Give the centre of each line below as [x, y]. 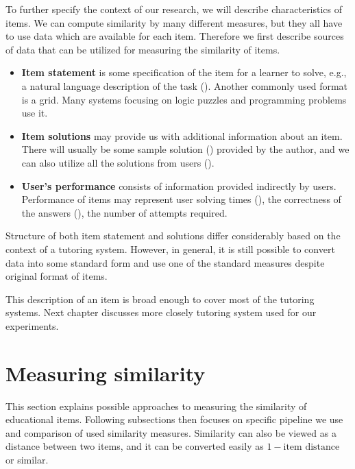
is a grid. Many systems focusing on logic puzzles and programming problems [184, 99]
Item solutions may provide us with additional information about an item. [182, 135]
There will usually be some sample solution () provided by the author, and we [185, 149]
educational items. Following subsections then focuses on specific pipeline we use [174, 419]
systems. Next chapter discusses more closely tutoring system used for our [161, 312]
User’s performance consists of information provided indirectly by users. [179, 185]
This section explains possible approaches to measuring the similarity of [156, 406]
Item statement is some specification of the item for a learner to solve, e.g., [184, 72]
